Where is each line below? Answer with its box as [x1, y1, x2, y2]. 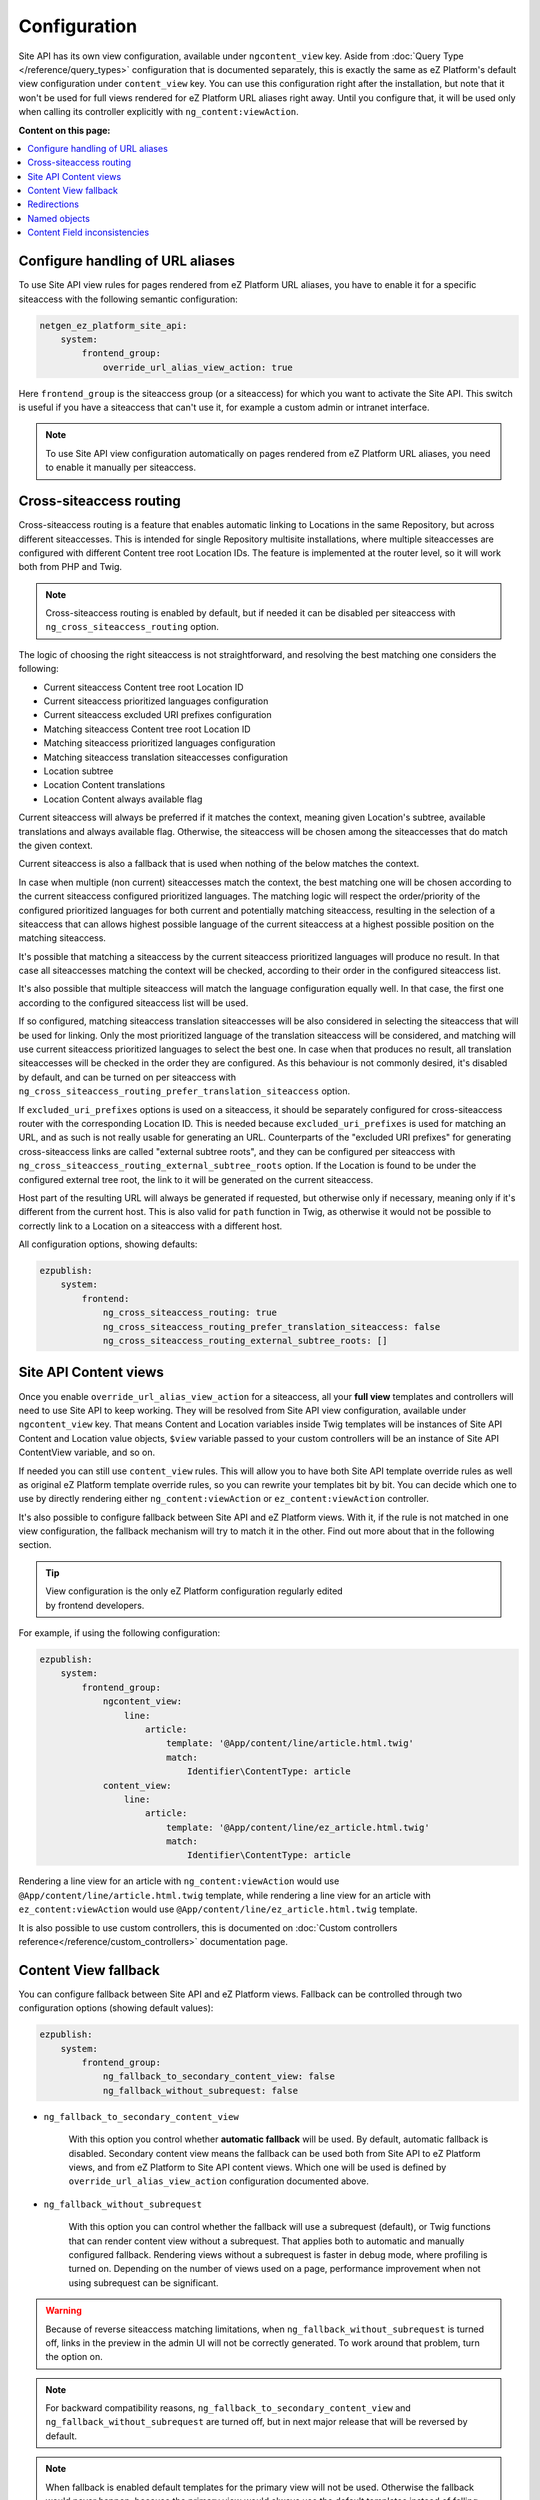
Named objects [27, 212, 90, 224]
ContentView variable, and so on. [18, 1446, 156, 1459]
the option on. [45, 2351, 104, 2363]
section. [18, 1539, 52, 1551]
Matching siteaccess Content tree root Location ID [43, 723, 251, 735]
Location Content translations [43, 779, 165, 791]
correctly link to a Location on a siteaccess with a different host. [18, 1220, 283, 1232]
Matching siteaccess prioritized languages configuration [43, 737, 276, 749]
